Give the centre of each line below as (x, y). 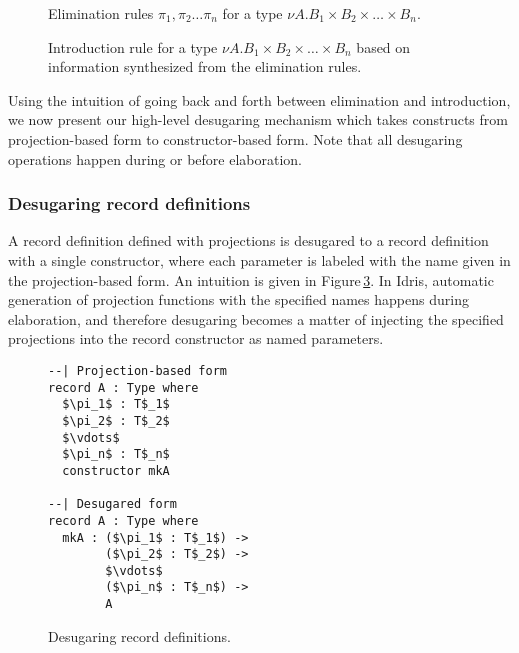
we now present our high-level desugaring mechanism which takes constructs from (258, 119)
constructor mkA (116, 470)
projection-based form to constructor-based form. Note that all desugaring (235, 138)
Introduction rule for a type (133, 46)
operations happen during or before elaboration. (155, 158)
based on (383, 46)
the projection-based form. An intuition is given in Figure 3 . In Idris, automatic (251, 279)
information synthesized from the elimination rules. (205, 66)
